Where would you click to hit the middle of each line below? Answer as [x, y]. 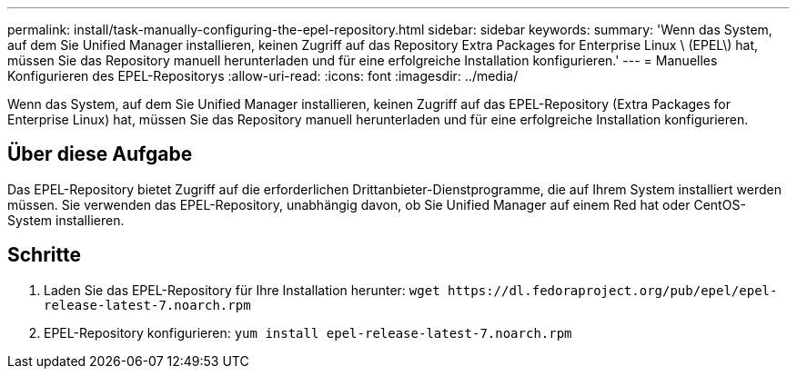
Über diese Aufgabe [100, 154]
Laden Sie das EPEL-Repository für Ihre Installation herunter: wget [242, 290]
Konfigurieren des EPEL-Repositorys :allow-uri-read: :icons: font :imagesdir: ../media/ [263, 76]
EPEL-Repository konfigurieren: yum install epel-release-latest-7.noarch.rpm [308, 332]
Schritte [44, 255]
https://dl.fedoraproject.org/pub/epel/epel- [612, 290]
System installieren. [66, 220]
